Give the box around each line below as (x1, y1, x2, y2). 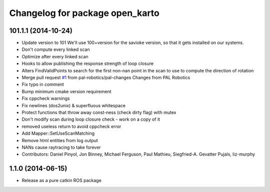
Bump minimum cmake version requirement (21, 88, 112, 94)
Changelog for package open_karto (9, 7, 159, 18)
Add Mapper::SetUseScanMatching (21, 130, 95, 137)
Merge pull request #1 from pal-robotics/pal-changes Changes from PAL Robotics (21, 75, 190, 81)
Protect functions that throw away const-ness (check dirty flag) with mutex (21, 109, 176, 115)
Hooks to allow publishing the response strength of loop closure (21, 60, 154, 67)
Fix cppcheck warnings (21, 95, 70, 102)
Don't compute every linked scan (21, 46, 90, 52)
